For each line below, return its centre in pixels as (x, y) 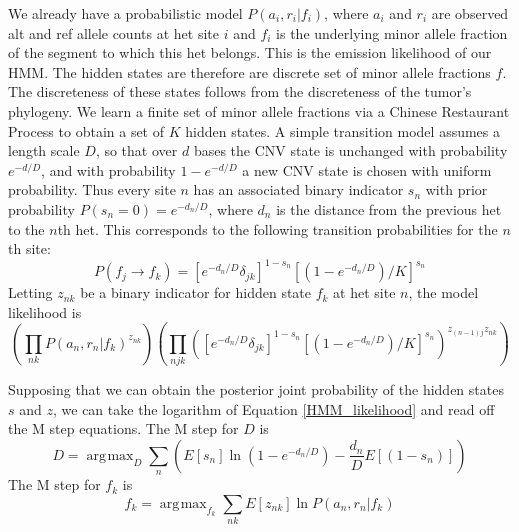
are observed (470, 13)
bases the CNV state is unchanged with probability (350, 150)
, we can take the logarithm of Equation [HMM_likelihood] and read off (274, 408)
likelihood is (45, 311)
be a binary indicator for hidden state (196, 292)
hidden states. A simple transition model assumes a (342, 130)
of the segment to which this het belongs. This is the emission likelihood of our (250, 52)
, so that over (136, 150)
